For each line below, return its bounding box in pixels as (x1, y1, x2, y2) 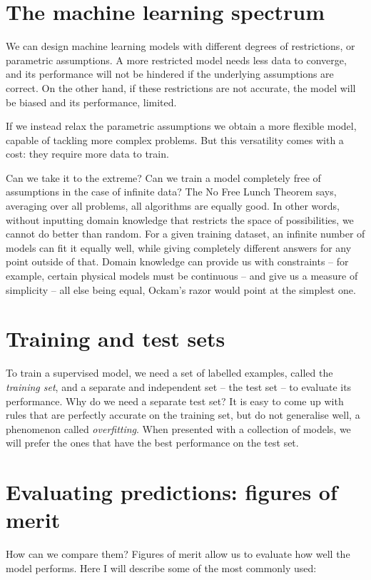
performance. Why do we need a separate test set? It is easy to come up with (6, 393, 344, 408)
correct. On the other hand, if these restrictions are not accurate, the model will (6, 80, 356, 95)
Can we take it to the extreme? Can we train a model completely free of (6, 170, 321, 185)
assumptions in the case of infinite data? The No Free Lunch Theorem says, (6, 184, 337, 199)
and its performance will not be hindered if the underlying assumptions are (6, 66, 334, 81)
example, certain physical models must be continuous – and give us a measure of (6, 268, 358, 283)
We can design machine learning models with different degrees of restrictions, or (6, 39, 355, 54)
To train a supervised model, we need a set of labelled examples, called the (6, 365, 333, 380)
